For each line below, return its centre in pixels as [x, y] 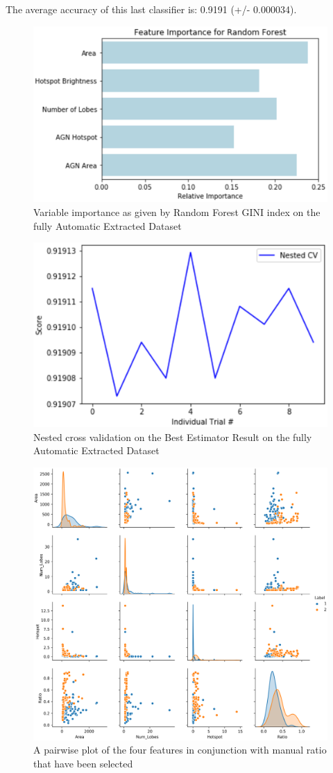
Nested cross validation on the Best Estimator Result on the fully [173, 437]
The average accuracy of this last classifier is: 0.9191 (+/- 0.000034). [151, 9]
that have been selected [83, 763]
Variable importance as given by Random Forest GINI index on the [177, 212]
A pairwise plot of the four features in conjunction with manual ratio [180, 750]
